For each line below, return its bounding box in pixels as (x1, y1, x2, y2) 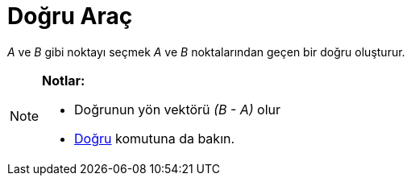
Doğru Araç (7, 2, 133, 30)
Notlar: (42, 72, 85, 89)
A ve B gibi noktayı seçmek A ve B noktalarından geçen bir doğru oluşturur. (7, 44, 405, 59)
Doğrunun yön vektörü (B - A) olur (74, 101, 281, 118)
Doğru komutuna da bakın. (74, 130, 235, 147)
